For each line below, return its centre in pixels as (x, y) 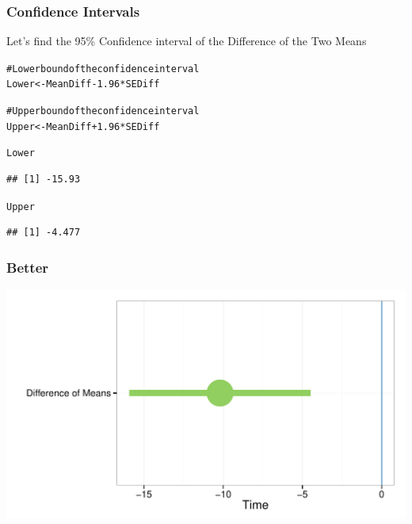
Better (28, 267)
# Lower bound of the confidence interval (103, 69)
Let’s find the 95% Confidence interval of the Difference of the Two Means (187, 41)
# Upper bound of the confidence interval (103, 111)
